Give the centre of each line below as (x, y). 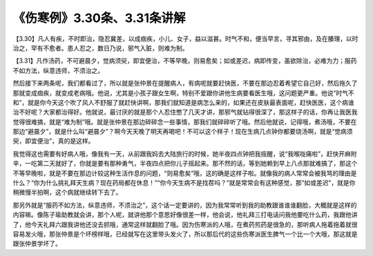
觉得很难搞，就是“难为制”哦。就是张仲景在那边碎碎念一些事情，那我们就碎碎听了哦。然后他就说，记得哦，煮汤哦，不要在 (185, 121)
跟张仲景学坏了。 (37, 244)
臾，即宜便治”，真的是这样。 (54, 141)
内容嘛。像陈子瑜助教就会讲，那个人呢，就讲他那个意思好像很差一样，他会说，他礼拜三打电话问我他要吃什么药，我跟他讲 (185, 215)
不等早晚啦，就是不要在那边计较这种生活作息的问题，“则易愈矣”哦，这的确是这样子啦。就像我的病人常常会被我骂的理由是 (185, 173)
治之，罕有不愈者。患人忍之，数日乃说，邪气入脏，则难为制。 (101, 48)
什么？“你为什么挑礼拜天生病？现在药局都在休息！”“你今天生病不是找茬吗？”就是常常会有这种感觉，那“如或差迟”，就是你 (184, 183)
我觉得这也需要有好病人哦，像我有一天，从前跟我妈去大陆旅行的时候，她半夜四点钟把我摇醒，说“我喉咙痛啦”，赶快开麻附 (185, 154)
